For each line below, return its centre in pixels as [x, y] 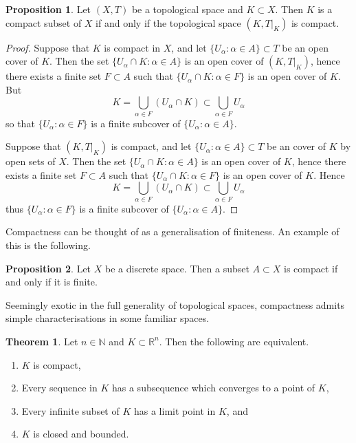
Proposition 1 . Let [48, 9]
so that [20, 123]
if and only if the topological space [168, 22]
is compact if [311, 268]
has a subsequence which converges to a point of [213, 388]
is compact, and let [151, 146]
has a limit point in [175, 410]
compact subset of [44, 22]
